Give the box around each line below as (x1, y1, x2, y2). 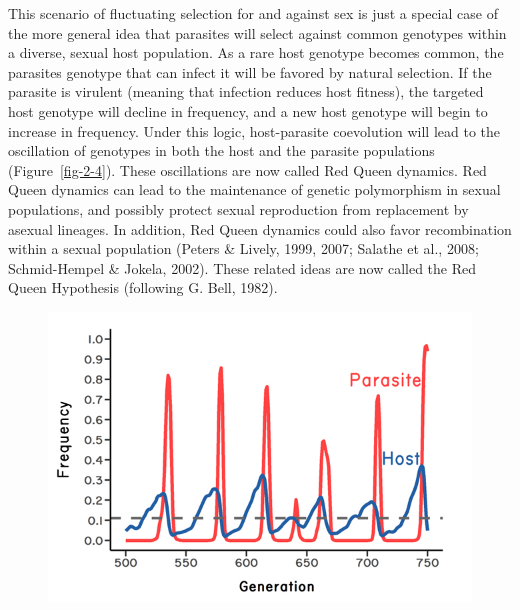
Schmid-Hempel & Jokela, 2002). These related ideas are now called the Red (8, 257, 477, 278)
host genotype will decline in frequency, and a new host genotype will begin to (8, 100, 488, 121)
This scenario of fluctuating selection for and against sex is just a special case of (8, 3, 498, 23)
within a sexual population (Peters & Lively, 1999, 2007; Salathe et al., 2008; (8, 238, 479, 259)
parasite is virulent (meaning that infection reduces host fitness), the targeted (8, 81, 484, 102)
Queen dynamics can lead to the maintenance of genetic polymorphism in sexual (8, 179, 501, 200)
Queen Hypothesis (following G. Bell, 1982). (8, 277, 278, 298)
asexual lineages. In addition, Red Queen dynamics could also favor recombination (8, 218, 512, 239)
